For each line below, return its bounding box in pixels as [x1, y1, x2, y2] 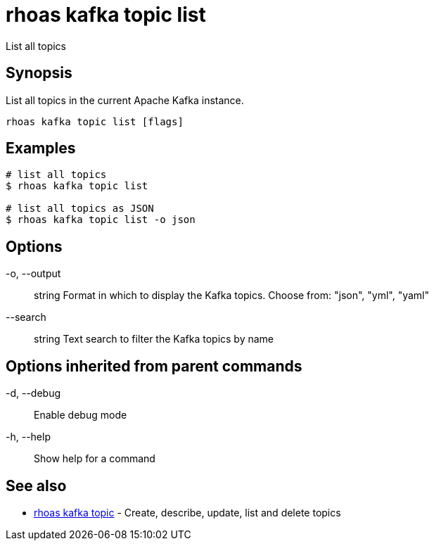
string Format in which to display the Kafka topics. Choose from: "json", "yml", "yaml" [34, 289, 430, 302]
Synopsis [6, 64, 72, 82]
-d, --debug [6, 387, 61, 400]
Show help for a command [34, 452, 155, 465]
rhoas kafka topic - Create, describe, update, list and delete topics [34, 506, 341, 519]
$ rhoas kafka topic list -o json [6, 214, 196, 226]
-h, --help [6, 431, 51, 443]
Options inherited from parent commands [6, 357, 302, 375]
